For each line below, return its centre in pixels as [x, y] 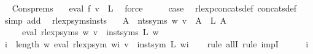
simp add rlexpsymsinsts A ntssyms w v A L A [115, 20]
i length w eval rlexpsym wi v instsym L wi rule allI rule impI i [156, 43]
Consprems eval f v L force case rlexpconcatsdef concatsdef [154, 8]
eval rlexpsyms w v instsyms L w [90, 32]
